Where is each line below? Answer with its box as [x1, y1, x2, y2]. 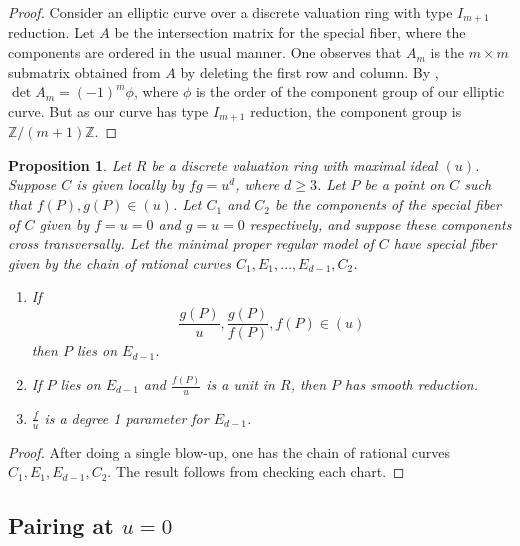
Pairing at [8, 510, 114, 541]
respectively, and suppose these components [249, 213, 512, 234]
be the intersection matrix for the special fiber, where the [114, 22, 466, 43]
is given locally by [76, 174, 185, 195]
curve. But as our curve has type [8, 100, 209, 121]
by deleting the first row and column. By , [180, 61, 439, 82]
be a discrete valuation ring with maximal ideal [151, 154, 438, 175]
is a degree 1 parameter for [44, 407, 209, 428]
